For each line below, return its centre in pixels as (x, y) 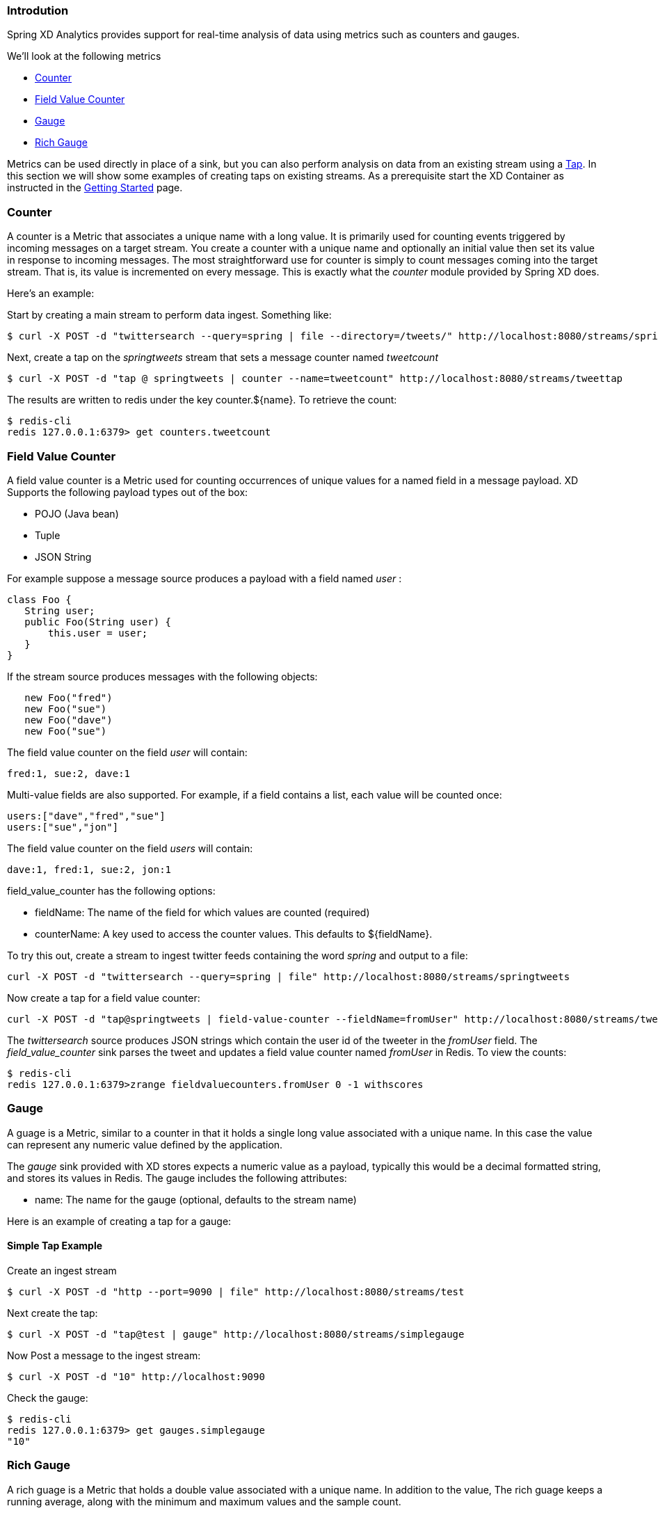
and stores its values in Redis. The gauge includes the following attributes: (177, 1178)
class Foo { (39, 599)
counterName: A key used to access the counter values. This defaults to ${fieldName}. (234, 934)
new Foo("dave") (69, 720)
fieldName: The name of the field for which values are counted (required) (202, 912)
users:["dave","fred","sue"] (86, 816)
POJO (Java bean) (77, 513)
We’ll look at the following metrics (84, 56)
